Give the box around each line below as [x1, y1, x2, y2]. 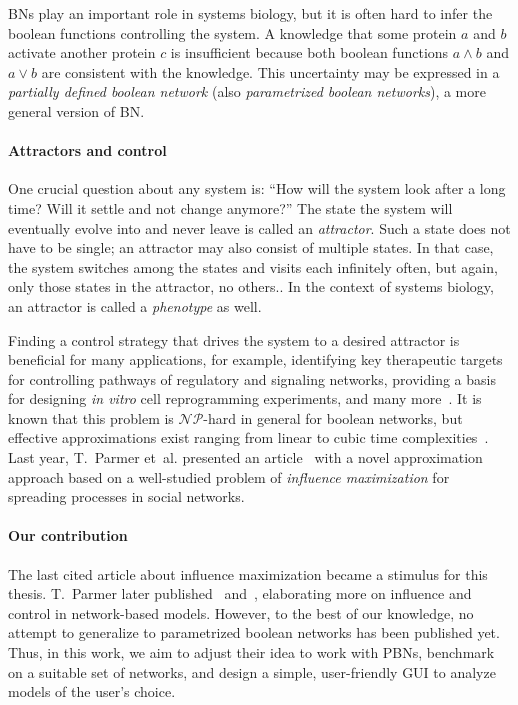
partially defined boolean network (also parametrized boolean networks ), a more [8, 81, 486, 102]
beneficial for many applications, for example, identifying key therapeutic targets [8, 349, 503, 370]
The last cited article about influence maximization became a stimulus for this [8, 563, 488, 584]
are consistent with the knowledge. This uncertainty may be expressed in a [41, 61, 500, 82]
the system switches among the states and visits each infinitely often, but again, [8, 256, 498, 277]
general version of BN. [8, 100, 145, 121]
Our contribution [8, 525, 128, 546]
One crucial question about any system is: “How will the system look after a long [8, 178, 506, 199]
